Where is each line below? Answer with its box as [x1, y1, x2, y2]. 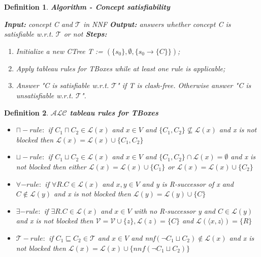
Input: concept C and [4, 18, 73, 29]
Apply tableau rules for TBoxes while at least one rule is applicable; [16, 63, 225, 73]
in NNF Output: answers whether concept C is [83, 18, 231, 29]
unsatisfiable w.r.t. [16, 90, 73, 100]
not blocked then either [16, 161, 86, 172]
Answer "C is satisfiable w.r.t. [16, 80, 109, 91]
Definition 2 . [4, 107, 49, 118]
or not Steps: [63, 28, 107, 39]
